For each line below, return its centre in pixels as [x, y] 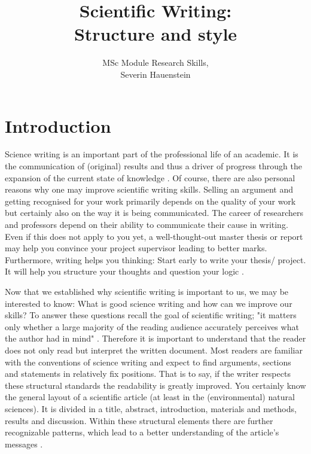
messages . [24, 444]
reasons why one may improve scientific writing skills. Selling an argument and [149, 189]
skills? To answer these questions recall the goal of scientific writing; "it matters [151, 315]
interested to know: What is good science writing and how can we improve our [149, 303]
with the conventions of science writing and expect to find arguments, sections [148, 362]
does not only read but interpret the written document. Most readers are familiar [154, 350]
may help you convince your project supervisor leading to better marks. [136, 248]
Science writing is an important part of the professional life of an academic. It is [152, 154]
